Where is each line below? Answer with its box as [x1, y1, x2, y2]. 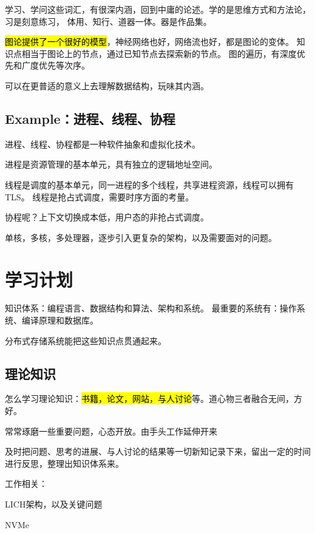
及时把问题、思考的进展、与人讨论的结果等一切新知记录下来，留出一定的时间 [5, 445, 311, 458]
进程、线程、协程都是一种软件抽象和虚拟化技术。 [5, 137, 200, 150]
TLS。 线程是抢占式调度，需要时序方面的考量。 [5, 190, 194, 203]
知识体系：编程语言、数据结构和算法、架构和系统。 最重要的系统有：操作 [5, 302, 297, 314]
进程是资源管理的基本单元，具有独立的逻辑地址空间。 [5, 158, 217, 171]
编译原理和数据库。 [21, 314, 98, 327]
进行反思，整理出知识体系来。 [5, 457, 124, 469]
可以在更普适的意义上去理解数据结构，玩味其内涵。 [5, 79, 209, 92]
